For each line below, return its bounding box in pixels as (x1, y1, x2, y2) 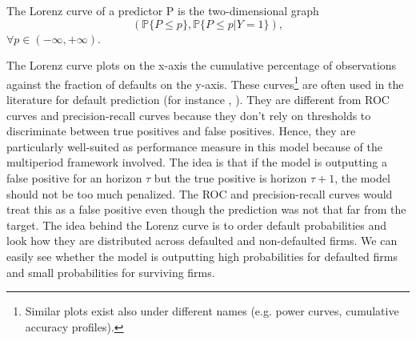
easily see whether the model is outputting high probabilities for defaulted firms (6, 247, 398, 264)
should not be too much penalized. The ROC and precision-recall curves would (6, 185, 393, 202)
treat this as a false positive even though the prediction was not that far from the (6, 201, 406, 218)
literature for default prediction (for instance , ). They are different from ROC (6, 91, 390, 108)
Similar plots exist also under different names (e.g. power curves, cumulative (25, 303, 399, 319)
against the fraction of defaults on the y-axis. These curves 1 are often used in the (6, 73, 404, 92)
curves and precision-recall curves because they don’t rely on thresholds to (6, 106, 371, 123)
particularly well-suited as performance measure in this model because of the (6, 138, 382, 154)
